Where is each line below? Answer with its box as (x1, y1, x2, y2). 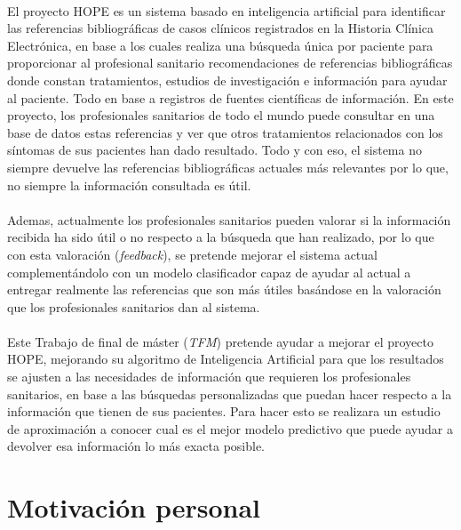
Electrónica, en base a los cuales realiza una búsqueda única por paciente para (7, 36, 433, 54)
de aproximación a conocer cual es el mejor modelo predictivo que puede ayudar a (7, 419, 453, 438)
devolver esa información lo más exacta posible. (7, 437, 266, 455)
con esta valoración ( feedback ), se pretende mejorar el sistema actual (7, 245, 378, 263)
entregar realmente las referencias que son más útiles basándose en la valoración (7, 280, 441, 299)
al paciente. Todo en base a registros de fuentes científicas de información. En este (7, 88, 454, 107)
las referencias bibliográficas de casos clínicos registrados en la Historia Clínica (7, 19, 434, 37)
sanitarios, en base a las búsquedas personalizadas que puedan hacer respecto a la (7, 384, 452, 403)
